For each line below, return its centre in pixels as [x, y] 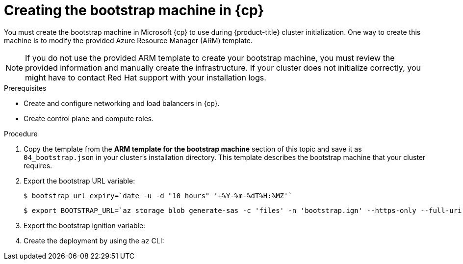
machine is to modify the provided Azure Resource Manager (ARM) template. [128, 40]
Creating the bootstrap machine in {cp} [134, 10]
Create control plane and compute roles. [89, 118]
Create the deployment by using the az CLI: [94, 240]
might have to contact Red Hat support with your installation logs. [146, 77]
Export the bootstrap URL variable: [79, 181]
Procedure [21, 133]
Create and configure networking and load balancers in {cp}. [122, 103]
